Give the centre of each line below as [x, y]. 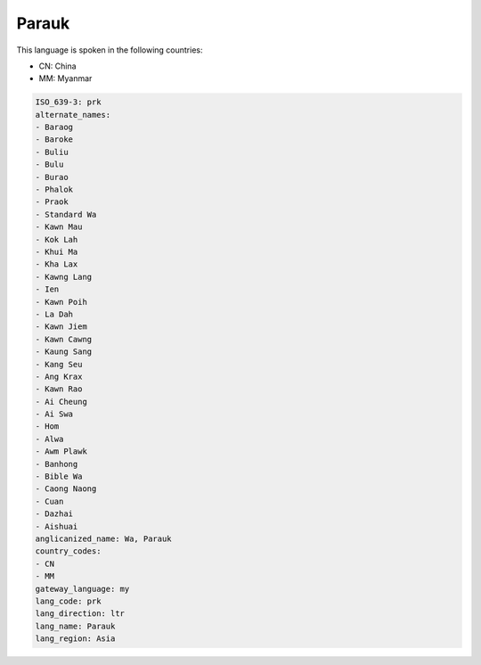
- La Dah [54, 314]
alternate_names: [73, 115]
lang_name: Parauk [75, 626]
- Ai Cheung [61, 402]
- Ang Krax [59, 376]
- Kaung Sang [64, 352]
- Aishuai [57, 526]
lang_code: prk [68, 601]
